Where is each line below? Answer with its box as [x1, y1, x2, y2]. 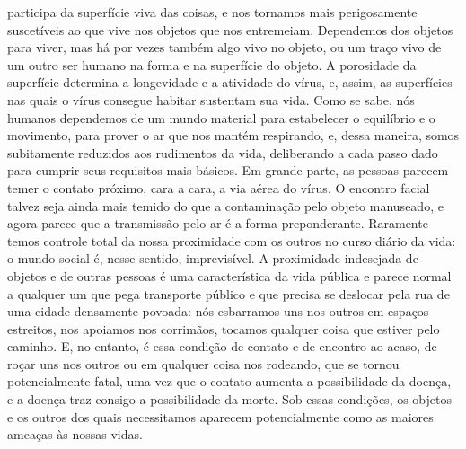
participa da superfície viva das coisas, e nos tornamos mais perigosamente [7, 3, 418, 21]
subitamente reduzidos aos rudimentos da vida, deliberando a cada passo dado [7, 143, 438, 162]
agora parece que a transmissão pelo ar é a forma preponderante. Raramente [7, 214, 428, 233]
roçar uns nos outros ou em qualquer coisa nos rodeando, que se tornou [7, 354, 400, 373]
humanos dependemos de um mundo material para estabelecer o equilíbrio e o [7, 108, 435, 127]
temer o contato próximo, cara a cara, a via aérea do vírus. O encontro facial [7, 178, 430, 197]
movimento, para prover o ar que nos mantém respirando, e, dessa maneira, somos [7, 126, 460, 145]
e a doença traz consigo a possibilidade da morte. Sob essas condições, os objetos [7, 390, 452, 409]
